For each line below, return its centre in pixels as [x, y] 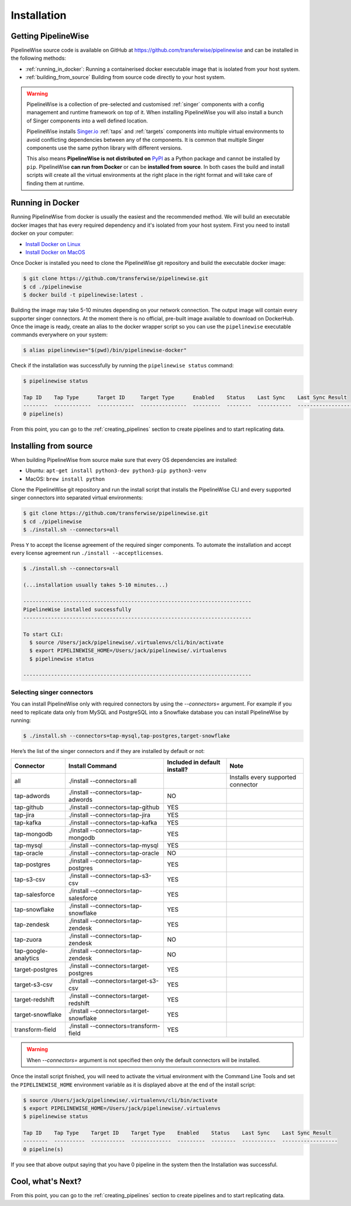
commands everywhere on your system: [59, 335]
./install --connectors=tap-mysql [113, 846]
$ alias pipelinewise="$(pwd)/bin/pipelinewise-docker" [105, 350]
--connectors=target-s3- [124, 981]
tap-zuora [28, 939]
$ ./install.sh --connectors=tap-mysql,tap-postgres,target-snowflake [127, 736]
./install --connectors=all [102, 781]
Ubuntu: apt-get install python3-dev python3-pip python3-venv [116, 471]
